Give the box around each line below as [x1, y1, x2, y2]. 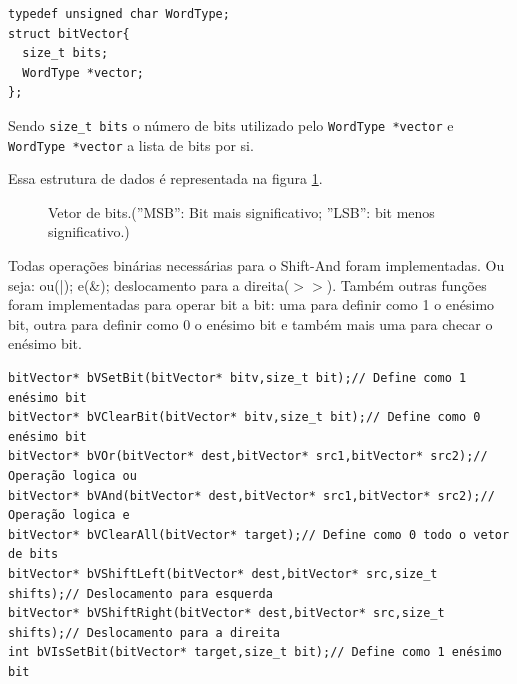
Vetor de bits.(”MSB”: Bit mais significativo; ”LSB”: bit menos [48, 201, 435, 222]
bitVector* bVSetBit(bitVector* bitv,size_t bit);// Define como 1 [8, 371, 467, 386]
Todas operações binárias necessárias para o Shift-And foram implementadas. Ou [8, 255, 505, 276]
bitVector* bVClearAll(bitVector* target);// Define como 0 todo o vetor [8, 527, 510, 542]
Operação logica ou [8, 469, 137, 483]
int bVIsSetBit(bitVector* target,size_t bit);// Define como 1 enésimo [8, 645, 502, 660]
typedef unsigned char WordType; [8, 7, 230, 21]
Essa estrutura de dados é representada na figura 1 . [8, 168, 323, 189]
